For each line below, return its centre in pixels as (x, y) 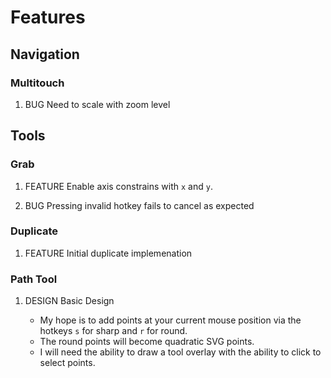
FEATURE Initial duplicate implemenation (108, 253)
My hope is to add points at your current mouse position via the (170, 320)
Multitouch (37, 83)
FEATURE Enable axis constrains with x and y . (118, 186)
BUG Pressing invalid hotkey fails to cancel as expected (139, 205)
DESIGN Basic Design (69, 301)
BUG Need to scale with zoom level (97, 104)
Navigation (45, 54)
